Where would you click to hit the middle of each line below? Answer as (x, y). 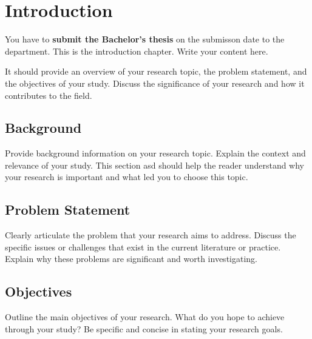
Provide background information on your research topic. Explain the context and (155, 153)
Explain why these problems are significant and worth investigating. (131, 259)
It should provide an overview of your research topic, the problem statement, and (156, 71)
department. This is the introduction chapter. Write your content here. (137, 51)
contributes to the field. (49, 95)
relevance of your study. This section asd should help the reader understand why (155, 165)
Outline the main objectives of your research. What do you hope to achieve (145, 317)
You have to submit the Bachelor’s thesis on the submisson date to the (145, 39)
